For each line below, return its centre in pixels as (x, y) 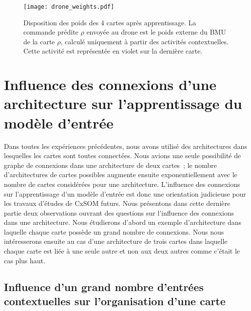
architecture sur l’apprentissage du (123, 103)
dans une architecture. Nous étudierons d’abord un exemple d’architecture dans (123, 222)
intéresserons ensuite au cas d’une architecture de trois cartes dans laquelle (116, 241)
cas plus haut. (25, 260)
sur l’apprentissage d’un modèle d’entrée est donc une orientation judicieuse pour (125, 193)
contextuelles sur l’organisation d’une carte (115, 301)
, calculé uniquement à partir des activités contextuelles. (145, 41)
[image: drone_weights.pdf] (69, 7)
